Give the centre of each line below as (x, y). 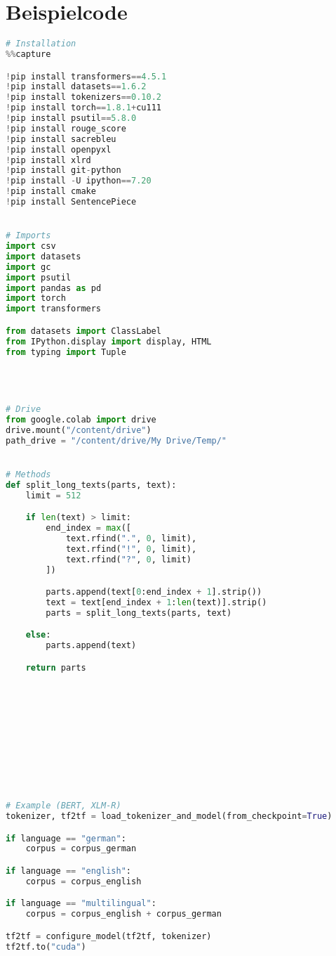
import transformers (54, 309)
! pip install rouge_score (66, 128)
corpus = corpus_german (81, 849)
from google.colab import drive (81, 420)
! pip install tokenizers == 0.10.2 (83, 97)
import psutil (39, 277)
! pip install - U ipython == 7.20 (79, 181)
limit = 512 (53, 495)
